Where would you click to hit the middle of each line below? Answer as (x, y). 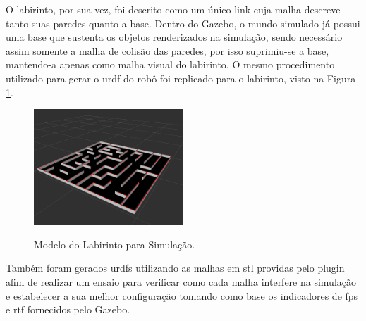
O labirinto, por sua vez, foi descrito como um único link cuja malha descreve (173, 9)
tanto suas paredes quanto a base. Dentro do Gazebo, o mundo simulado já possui (183, 23)
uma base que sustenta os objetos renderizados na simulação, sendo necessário (174, 37)
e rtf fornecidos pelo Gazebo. (68, 309)
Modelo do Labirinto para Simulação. (115, 244)
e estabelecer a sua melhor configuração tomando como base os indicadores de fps (182, 295)
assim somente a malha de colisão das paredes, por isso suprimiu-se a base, (167, 50)
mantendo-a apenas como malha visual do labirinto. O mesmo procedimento (170, 64)
